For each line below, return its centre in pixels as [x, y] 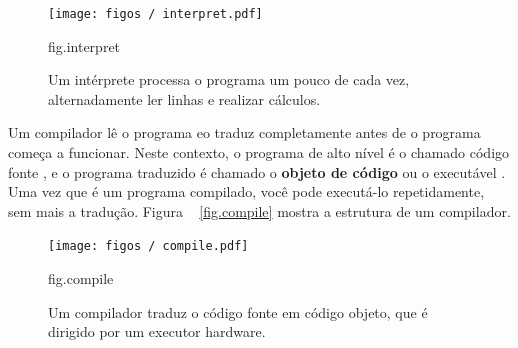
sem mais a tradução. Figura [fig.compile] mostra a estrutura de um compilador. [259, 210]
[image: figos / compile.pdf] [148, 246]
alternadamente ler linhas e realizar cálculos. [184, 98]
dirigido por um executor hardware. [157, 331]
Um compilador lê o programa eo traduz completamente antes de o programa [244, 132]
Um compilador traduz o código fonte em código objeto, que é [238, 311]
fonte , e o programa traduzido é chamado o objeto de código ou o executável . [257, 171]
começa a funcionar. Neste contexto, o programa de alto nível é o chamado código [259, 152]
